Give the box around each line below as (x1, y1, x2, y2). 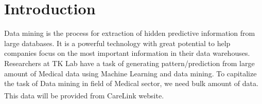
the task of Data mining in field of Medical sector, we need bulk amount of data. (4, 78, 258, 89)
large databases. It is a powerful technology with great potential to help (4, 37, 231, 48)
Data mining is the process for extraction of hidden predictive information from (4, 28, 255, 38)
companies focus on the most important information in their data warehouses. (4, 48, 250, 58)
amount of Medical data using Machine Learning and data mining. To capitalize (4, 68, 257, 78)
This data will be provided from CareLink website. (4, 90, 164, 100)
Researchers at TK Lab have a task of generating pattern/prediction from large (4, 57, 255, 68)
